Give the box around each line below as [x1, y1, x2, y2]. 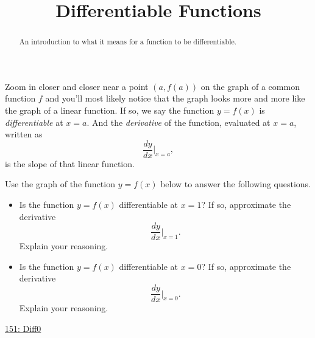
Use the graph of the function [5, 178, 115, 190]
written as [5, 128, 43, 140]
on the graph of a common [200, 80, 300, 92]
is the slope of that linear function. [5, 157, 135, 170]
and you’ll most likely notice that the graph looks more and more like [45, 92, 305, 105]
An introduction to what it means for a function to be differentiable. [19, 36, 237, 47]
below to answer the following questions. [160, 178, 311, 190]
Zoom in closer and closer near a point [5, 80, 149, 92]
